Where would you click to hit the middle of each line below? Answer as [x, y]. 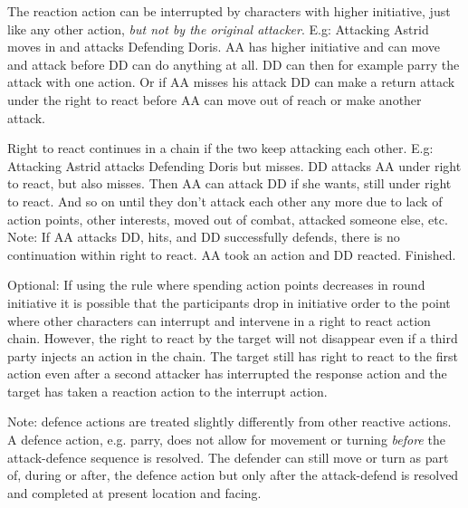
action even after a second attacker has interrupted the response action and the [227, 374]
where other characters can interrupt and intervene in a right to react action [219, 320]
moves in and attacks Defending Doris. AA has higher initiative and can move [224, 47]
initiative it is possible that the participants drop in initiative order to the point [229, 302]
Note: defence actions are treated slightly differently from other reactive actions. [229, 422]
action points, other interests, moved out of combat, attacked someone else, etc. [228, 219]
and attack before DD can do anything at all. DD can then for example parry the [234, 64]
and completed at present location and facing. [134, 492]
